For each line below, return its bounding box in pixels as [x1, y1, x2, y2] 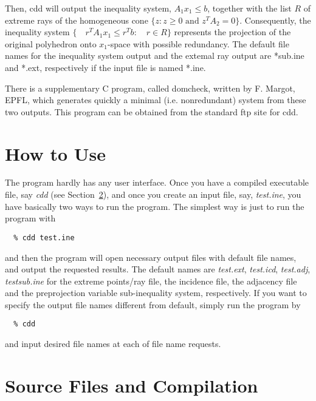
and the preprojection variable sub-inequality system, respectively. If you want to [5, 286, 307, 299]
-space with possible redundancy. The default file [108, 37, 289, 50]
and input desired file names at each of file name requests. [5, 337, 221, 350]
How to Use [5, 141, 106, 166]
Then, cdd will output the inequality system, [5, 2, 171, 14]
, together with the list [207, 2, 292, 14]
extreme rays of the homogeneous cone [5, 13, 148, 26]
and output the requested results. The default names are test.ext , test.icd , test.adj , [5, 263, 311, 275]
